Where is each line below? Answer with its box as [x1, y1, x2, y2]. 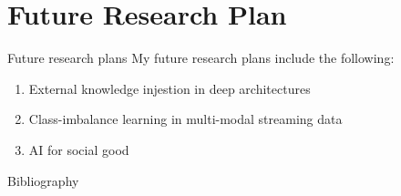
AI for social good [28, 139, 129, 159]
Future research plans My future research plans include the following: [7, 48, 395, 67]
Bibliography [7, 170, 79, 190]
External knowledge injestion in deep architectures [28, 78, 311, 98]
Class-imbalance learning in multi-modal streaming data [28, 109, 343, 129]
